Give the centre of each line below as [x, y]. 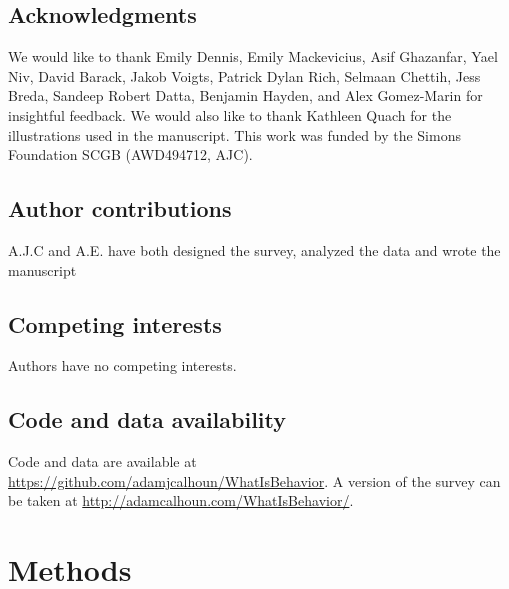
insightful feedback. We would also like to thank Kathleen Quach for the [230, 114]
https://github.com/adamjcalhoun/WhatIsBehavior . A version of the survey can [254, 480]
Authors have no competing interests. [122, 365]
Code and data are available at [102, 461]
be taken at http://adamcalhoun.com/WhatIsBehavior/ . [181, 500]
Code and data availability [147, 419]
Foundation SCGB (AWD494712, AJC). [130, 154]
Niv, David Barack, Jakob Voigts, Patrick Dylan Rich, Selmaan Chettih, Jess [244, 75]
